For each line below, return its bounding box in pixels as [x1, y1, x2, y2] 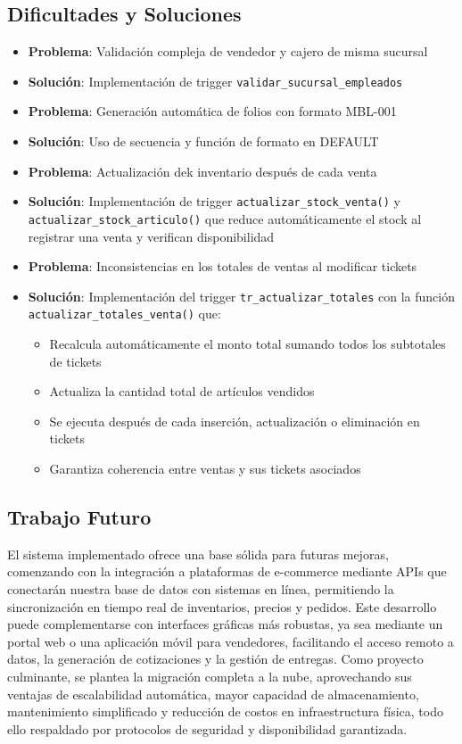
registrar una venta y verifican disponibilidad [28, 227, 275, 245]
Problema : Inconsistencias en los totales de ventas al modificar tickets [28, 257, 417, 276]
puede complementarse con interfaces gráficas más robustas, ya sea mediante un [7, 615, 443, 633]
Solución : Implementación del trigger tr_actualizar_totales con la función [28, 286, 455, 305]
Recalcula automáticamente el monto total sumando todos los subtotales [49, 335, 446, 353]
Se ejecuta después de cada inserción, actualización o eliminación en [49, 411, 420, 430]
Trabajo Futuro [7, 503, 152, 530]
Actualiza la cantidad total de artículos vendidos [49, 382, 315, 401]
